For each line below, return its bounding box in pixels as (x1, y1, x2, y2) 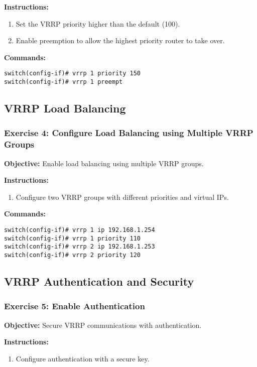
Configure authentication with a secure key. (16, 353, 150, 363)
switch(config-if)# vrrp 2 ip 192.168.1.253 (4, 243, 155, 251)
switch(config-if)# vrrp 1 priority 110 (4, 234, 141, 242)
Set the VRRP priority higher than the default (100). (16, 18, 180, 29)
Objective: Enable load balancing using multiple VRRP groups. (4, 158, 204, 168)
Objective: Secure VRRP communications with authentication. (4, 319, 202, 330)
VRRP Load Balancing (4, 100, 126, 116)
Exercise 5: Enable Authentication (4, 300, 145, 312)
